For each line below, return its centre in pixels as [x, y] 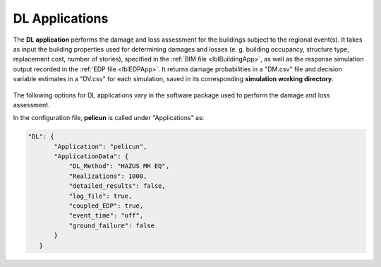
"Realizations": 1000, [108, 176]
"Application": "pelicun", [101, 146]
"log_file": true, [101, 196]
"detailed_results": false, [117, 186]
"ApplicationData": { [91, 156]
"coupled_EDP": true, [106, 206]
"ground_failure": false [112, 225]
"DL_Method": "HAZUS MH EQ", [119, 166]
